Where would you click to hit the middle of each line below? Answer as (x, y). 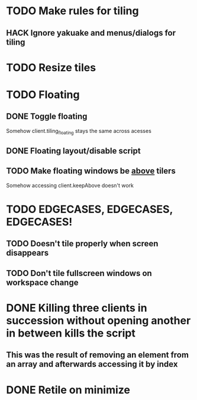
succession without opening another (98, 320)
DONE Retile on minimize (68, 390)
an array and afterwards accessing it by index (92, 364)
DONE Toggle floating (47, 117)
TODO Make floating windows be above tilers (91, 171)
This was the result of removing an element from (98, 355)
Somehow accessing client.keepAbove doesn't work (70, 185)
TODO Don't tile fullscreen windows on (79, 273)
